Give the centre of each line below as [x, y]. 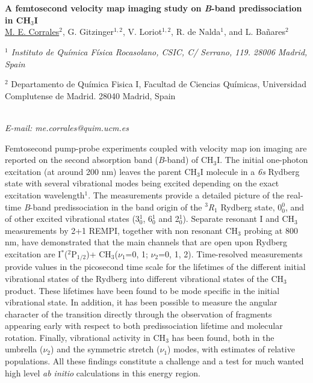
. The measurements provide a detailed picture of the [186, 195]
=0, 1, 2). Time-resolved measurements [231, 253]
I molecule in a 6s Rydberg [250, 171]
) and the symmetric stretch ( [105, 349]
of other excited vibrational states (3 [72, 219]
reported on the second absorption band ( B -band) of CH [109, 160]
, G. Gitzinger [88, 32]
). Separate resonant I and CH [239, 219]
